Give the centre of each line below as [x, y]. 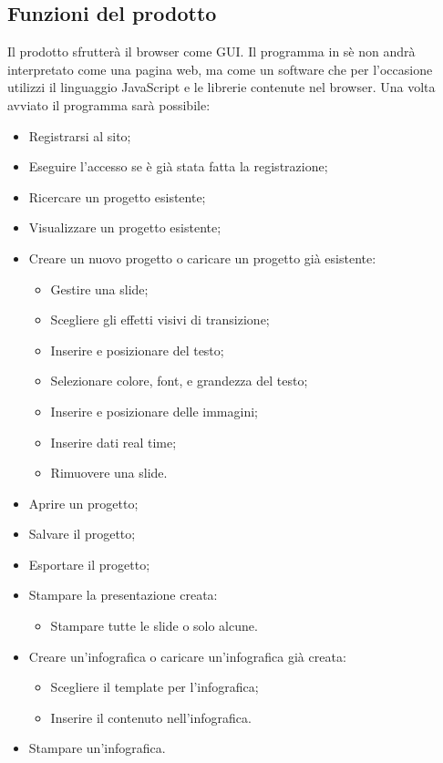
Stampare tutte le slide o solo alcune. [154, 626]
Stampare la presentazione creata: [123, 595]
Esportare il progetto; [89, 564]
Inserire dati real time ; [113, 442]
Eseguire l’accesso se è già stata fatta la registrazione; [178, 166]
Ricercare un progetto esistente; [117, 196]
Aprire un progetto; [83, 503]
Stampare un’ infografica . [97, 748]
